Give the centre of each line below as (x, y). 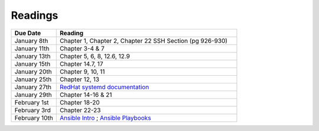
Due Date (28, 33)
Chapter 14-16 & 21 (86, 95)
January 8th (31, 41)
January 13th (32, 56)
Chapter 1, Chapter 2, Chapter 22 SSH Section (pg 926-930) (143, 41)
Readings (35, 15)
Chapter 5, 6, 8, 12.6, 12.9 (95, 56)
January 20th (33, 72)
